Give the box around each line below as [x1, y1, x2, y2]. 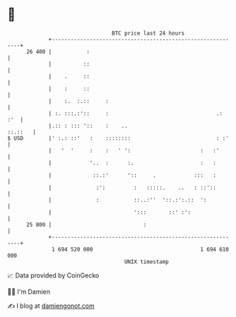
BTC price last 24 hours [112, 30, 185, 37]
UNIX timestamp [124, 258, 170, 265]
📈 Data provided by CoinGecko [7, 271, 100, 280]
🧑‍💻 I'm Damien [7, 287, 51, 296]
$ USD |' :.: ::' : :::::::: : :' [7, 134, 230, 142]
